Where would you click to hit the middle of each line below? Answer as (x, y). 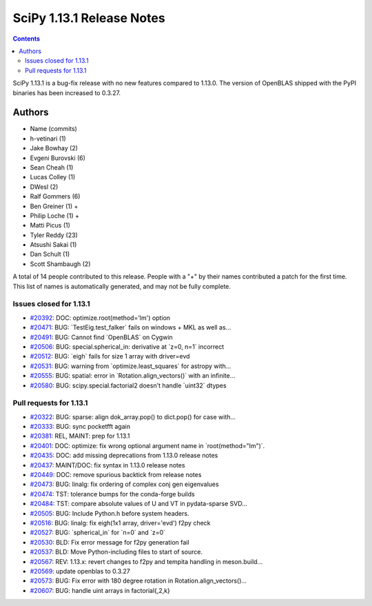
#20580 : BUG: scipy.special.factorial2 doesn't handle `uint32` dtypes (128, 385)
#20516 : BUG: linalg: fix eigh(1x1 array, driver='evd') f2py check (120, 523)
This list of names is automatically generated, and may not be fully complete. (122, 286)
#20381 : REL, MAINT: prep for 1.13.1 (80, 436)
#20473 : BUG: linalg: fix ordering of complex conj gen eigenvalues (125, 484)
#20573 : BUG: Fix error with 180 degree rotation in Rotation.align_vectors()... (138, 581)
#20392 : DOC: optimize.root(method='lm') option (100, 318)
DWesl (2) (44, 187)
